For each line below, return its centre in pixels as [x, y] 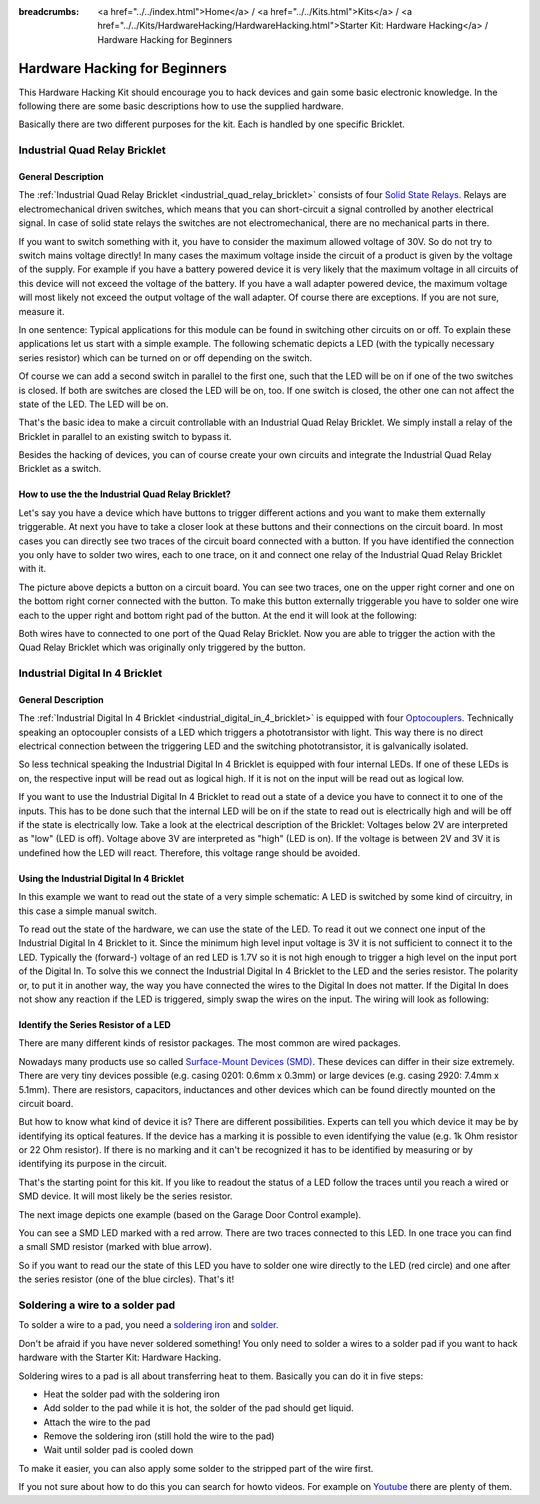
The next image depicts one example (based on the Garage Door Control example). [190, 1214]
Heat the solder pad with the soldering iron [131, 1394]
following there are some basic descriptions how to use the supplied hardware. [181, 106]
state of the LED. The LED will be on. [93, 404]
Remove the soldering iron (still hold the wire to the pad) [159, 1436]
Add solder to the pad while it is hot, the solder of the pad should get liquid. [198, 1408]
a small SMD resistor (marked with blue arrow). [115, 1247]
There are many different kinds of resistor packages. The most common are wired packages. [209, 1043]
